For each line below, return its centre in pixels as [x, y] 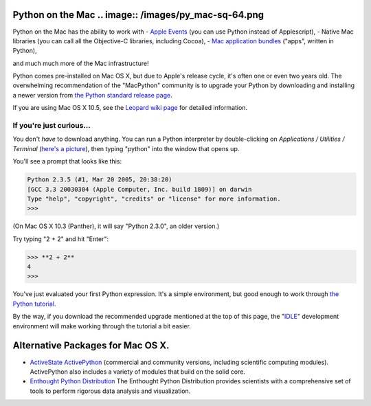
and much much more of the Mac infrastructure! [81, 63]
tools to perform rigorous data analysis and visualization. [110, 391]
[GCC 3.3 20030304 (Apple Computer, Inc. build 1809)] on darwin [139, 189]
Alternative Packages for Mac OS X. [91, 346]
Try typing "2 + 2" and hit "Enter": [61, 239]
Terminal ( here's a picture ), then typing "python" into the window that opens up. [126, 148]
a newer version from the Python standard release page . [92, 95]
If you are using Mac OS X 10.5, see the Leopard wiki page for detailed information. [130, 108]
